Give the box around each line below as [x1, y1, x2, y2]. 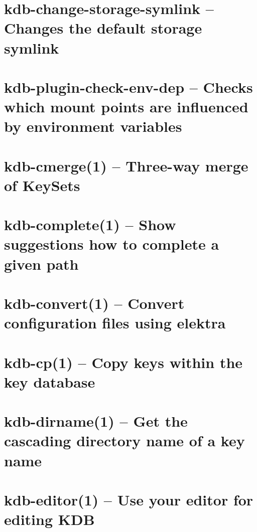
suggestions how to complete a [4, 234, 219, 254]
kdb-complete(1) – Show [4, 214, 176, 235]
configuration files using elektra [4, 312, 226, 333]
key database [4, 371, 95, 392]
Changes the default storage [4, 18, 202, 38]
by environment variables [4, 116, 182, 136]
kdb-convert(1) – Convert [4, 293, 185, 313]
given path [4, 253, 79, 274]
